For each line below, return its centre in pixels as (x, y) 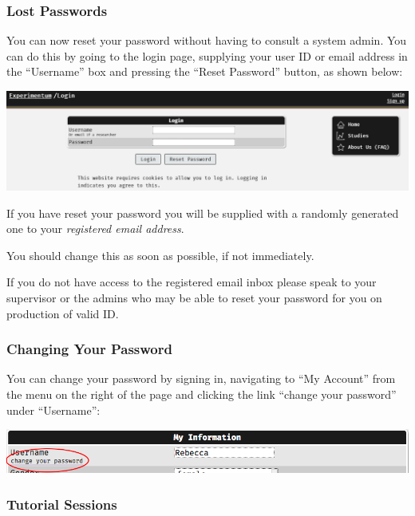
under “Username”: (53, 410)
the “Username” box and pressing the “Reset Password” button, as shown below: (205, 71)
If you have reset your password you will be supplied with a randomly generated (203, 213)
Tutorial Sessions (62, 504)
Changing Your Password (89, 349)
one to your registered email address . (95, 228)
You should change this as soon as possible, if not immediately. (160, 255)
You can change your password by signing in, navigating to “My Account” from (201, 378)
